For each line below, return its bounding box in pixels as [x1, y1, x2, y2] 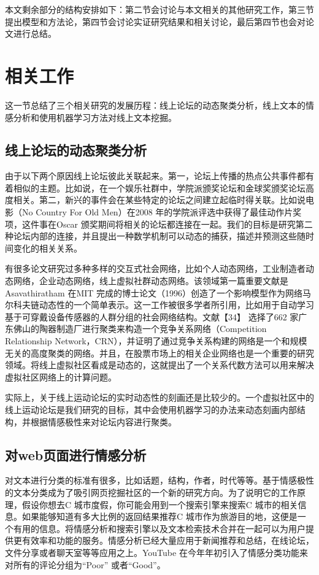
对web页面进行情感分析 [5, 445, 147, 464]
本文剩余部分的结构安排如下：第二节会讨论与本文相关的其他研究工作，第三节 [5, 3, 314, 15]
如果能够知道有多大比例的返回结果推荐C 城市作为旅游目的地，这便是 [21, 510, 298, 523]
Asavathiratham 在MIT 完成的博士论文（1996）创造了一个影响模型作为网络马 [5, 286, 312, 299]
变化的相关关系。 [13, 241, 82, 254]
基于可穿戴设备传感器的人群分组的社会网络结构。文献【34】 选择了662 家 [5, 310, 299, 323]
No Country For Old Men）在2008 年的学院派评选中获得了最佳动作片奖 [21, 206, 302, 218]
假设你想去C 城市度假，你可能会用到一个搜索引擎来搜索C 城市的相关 [21, 498, 298, 511]
